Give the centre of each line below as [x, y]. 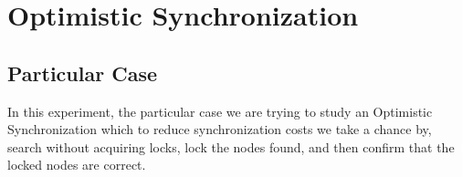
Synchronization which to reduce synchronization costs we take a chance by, [220, 129]
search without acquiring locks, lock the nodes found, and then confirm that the [231, 146]
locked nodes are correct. [77, 165]
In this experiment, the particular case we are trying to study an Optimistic [220, 111]
